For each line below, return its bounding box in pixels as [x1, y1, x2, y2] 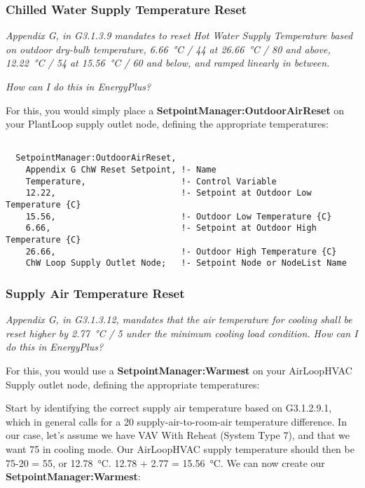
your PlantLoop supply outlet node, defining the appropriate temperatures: [6, 116, 329, 131]
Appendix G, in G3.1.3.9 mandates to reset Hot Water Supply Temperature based [6, 28, 353, 43]
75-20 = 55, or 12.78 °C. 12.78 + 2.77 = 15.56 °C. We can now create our [6, 455, 325, 470]
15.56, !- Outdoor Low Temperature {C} [25, 211, 332, 222]
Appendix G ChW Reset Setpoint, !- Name [25, 165, 216, 175]
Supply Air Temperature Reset [6, 284, 185, 301]
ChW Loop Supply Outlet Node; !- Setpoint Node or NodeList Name [25, 258, 347, 269]
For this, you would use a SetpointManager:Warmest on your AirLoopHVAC [6, 363, 352, 377]
